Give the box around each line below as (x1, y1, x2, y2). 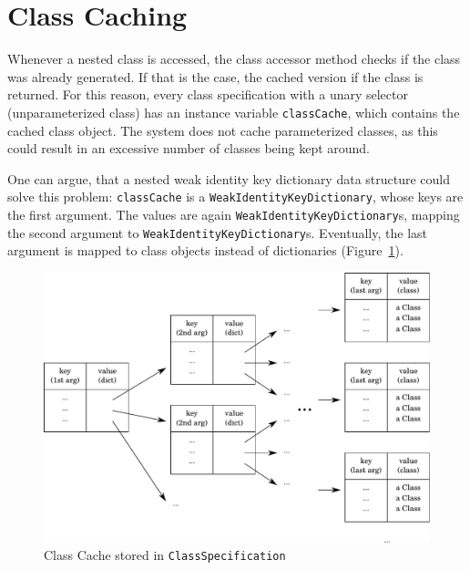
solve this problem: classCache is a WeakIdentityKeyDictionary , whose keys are (7, 187, 464, 206)
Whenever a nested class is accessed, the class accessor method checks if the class (7, 49, 461, 68)
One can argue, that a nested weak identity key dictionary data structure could (7, 169, 451, 188)
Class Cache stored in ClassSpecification (44, 545, 286, 565)
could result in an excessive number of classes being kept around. (7, 139, 371, 158)
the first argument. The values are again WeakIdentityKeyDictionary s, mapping (7, 205, 460, 223)
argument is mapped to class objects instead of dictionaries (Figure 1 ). (7, 241, 404, 260)
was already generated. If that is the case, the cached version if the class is (7, 67, 424, 86)
